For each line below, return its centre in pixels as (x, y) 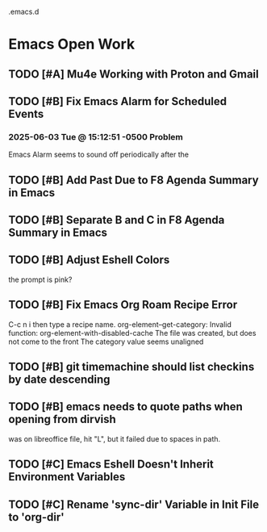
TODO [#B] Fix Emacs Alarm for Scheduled (118, 101)
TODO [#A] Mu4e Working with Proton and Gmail (134, 74)
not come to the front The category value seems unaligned (106, 341)
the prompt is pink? (40, 279)
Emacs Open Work (72, 44)
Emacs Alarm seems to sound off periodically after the (99, 155)
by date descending (59, 380)
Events (26, 113)
